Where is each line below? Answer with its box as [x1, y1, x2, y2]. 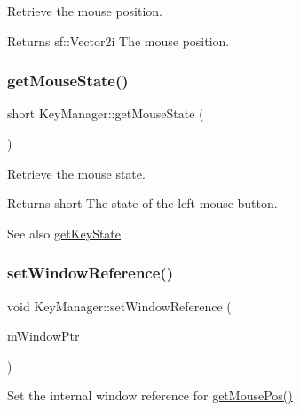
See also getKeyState [7, 223, 122, 242]
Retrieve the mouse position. [7, 2, 162, 20]
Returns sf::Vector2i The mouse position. [7, 31, 230, 50]
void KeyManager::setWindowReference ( [7, 296, 232, 315]
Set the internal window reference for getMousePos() [7, 386, 293, 405]
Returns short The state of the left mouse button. [7, 194, 278, 213]
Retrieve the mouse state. [7, 164, 146, 182]
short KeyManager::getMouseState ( [7, 104, 204, 123]
